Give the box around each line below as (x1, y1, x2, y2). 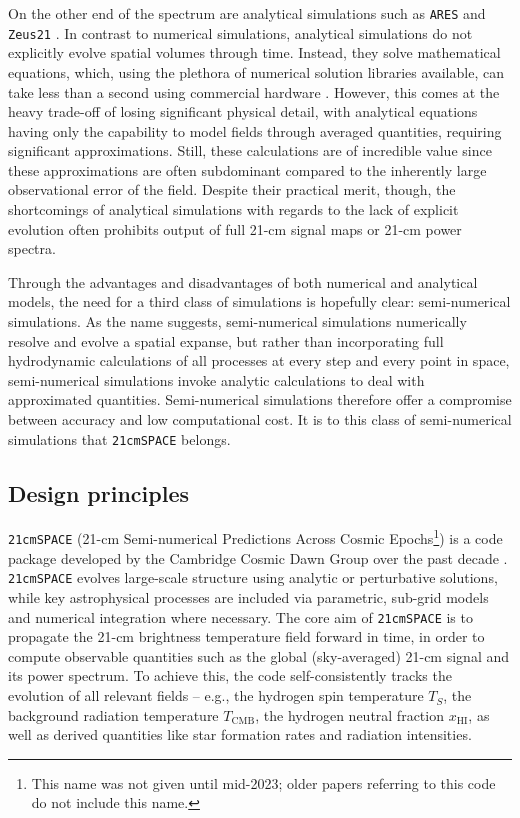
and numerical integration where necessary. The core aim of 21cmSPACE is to (8, 606, 473, 627)
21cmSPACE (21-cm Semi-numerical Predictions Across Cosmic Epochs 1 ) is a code (8, 525, 503, 549)
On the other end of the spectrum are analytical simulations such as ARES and (8, 3, 486, 23)
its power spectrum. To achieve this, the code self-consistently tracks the (8, 665, 452, 686)
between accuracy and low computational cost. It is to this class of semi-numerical (8, 409, 512, 429)
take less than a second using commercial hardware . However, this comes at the (8, 81, 500, 102)
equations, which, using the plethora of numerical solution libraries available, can (8, 61, 504, 82)
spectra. (8, 238, 56, 259)
